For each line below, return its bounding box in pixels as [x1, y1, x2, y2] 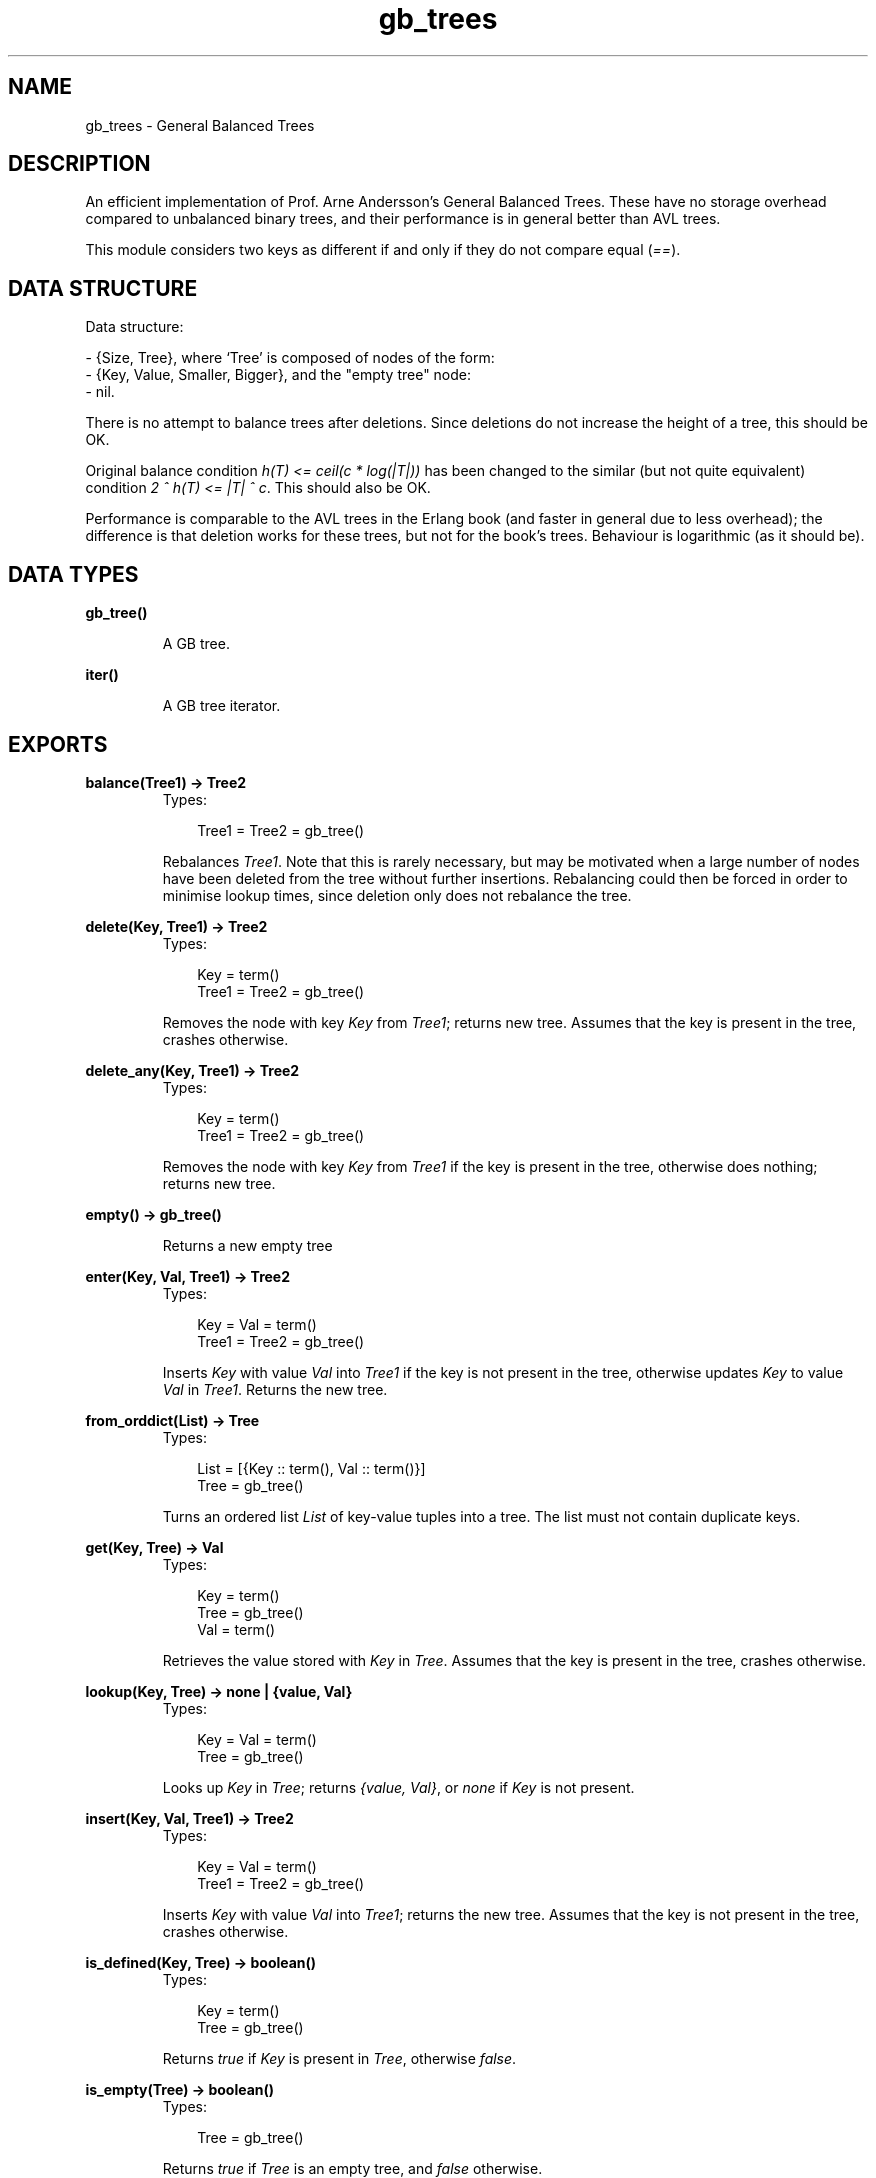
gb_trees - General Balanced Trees [85, 116, 315, 134]
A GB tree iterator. [162, 697, 281, 715]
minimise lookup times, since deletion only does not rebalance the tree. [162, 886, 632, 904]
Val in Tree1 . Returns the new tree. [162, 1380, 388, 1398]
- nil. [85, 383, 115, 401]
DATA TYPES [8, 561, 139, 587]
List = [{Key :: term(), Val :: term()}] [197, 1459, 426, 1477]
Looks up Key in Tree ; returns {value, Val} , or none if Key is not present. [162, 1778, 635, 1796]
